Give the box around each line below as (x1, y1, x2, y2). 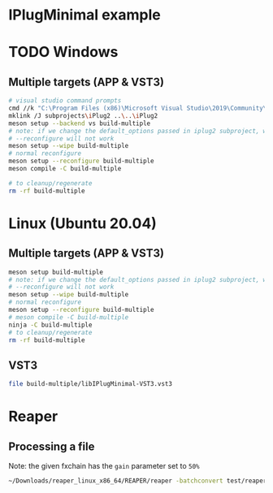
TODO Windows (8, 43, 119, 62)
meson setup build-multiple (8, 268, 104, 276)
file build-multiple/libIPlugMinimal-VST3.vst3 (8, 380, 173, 388)
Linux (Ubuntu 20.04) (8, 214, 157, 232)
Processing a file (8, 439, 95, 453)
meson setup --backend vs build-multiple (8, 119, 151, 128)
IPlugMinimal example (8, 6, 161, 24)
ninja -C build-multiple (8, 321, 93, 329)
